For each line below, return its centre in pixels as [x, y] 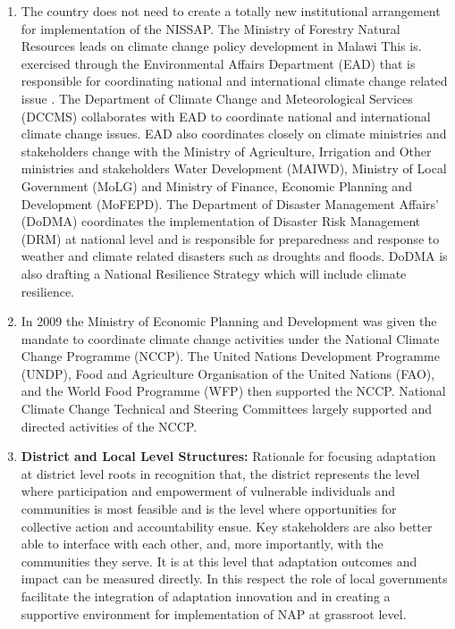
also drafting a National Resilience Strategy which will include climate [214, 273]
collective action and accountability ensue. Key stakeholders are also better [227, 526]
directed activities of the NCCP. [109, 426]
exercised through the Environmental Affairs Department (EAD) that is [218, 63]
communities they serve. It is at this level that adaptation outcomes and [219, 561]
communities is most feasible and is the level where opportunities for [209, 509]
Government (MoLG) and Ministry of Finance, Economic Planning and [216, 185]
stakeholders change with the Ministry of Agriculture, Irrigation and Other [226, 151]
